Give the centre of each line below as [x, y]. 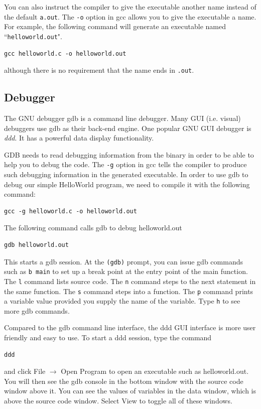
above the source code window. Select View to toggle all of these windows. [118, 400]
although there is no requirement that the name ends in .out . [99, 70]
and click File [25, 371]
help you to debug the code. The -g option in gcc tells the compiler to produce [125, 164]
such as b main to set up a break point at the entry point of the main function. [126, 271]
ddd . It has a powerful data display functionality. [79, 138]
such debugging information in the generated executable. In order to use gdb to [126, 174]
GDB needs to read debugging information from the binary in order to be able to [129, 154]
